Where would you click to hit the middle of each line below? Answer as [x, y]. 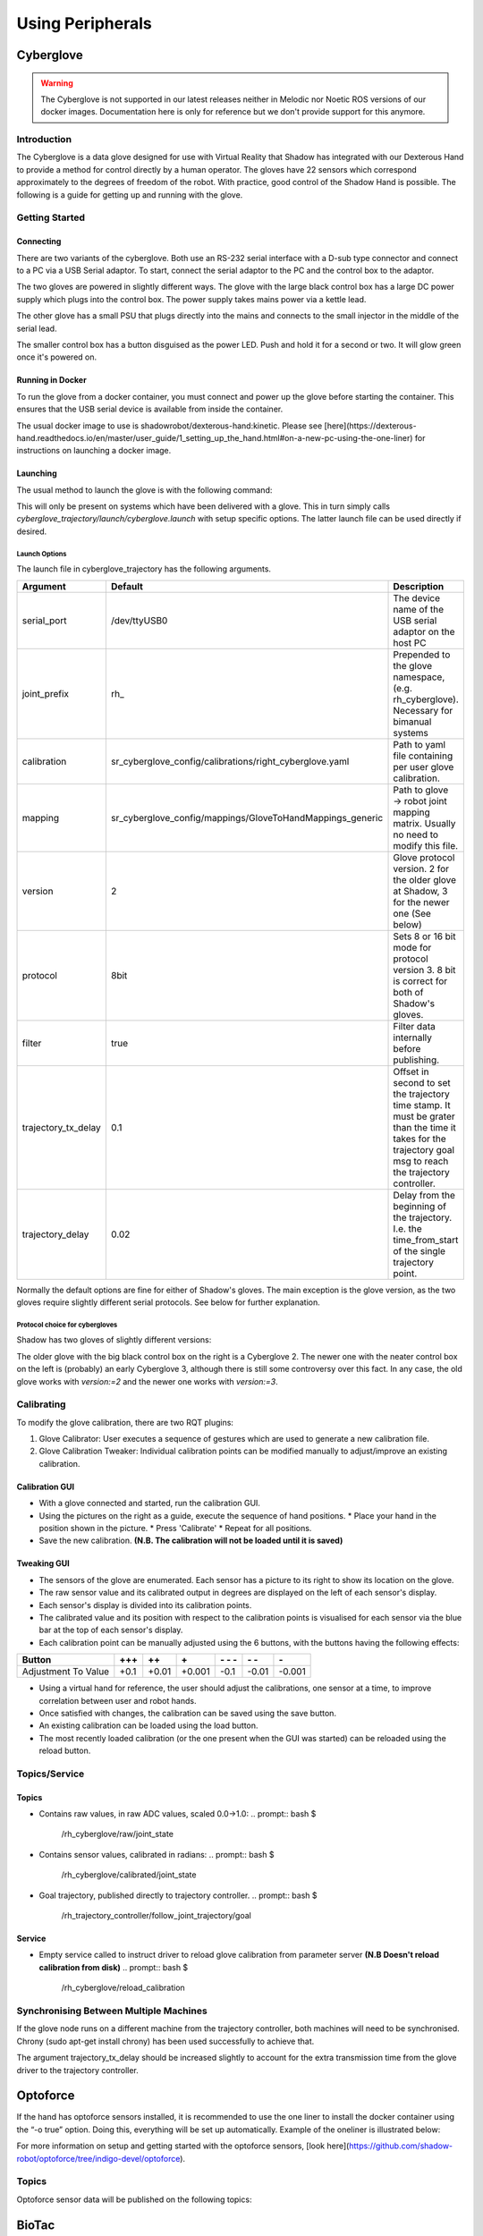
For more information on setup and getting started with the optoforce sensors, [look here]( [183, 2146]
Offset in [411, 1071]
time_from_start [426, 1240]
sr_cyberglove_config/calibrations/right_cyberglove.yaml [230, 761]
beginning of [420, 1206]
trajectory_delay [55, 1234]
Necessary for [423, 710]
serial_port [44, 620]
